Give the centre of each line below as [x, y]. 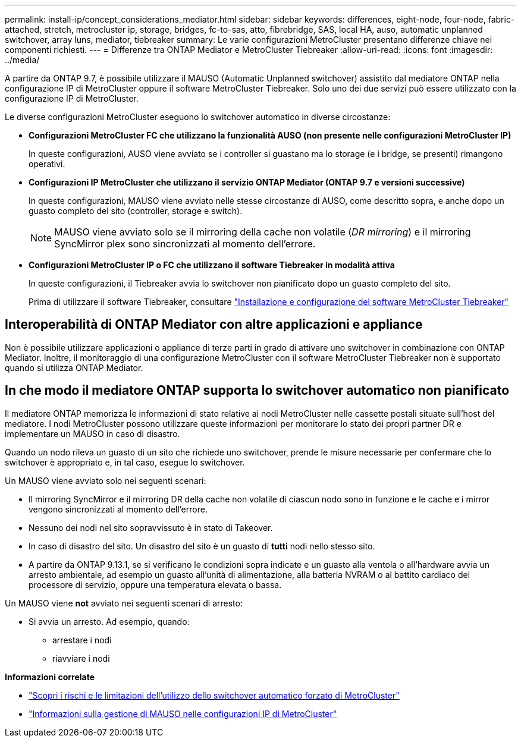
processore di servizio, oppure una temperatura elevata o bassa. [155, 584]
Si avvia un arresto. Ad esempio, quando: [109, 621]
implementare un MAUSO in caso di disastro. [92, 433]
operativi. [47, 164]
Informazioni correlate [50, 677]
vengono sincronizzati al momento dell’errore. [118, 509]
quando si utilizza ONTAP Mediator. [74, 367]
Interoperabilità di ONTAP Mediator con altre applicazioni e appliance [214, 325]
